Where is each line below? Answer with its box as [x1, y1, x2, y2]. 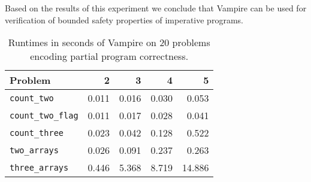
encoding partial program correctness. [30, 49, 189, 63]
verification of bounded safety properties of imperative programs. [5, 13, 243, 26]
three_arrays [10, 162, 69, 172]
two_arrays [10, 145, 59, 155]
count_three [10, 128, 64, 138]
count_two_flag [10, 110, 78, 120]
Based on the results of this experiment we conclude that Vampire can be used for [5, 2, 307, 14]
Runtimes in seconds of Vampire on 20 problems [8, 35, 210, 50]
